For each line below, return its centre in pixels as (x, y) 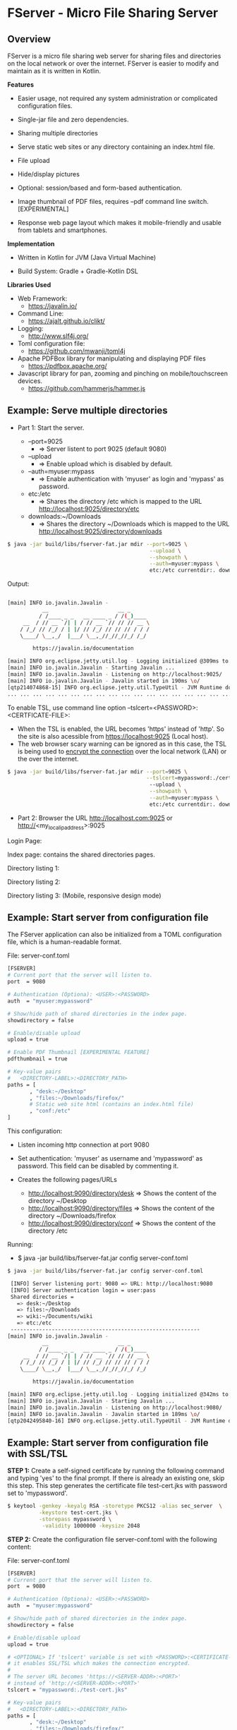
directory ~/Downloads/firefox (72, 1216)
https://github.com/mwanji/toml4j (77, 351)
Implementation (31, 244)
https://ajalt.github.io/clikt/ (67, 321)
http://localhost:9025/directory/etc (89, 509)
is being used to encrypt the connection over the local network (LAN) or (122, 751)
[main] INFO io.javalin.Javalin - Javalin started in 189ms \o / (104, 1414)
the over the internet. (48, 758)
